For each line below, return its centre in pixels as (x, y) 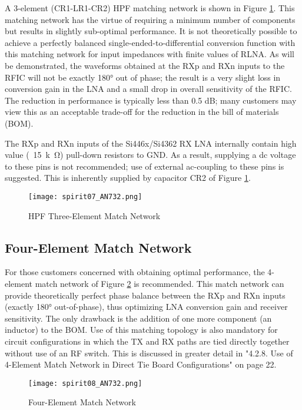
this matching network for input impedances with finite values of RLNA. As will (150, 54)
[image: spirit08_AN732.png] (85, 383)
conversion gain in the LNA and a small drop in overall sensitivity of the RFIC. (148, 89)
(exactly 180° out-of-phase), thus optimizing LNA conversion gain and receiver (146, 307)
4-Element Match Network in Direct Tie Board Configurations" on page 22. (141, 364)
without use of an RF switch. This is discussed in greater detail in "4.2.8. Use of (149, 353)
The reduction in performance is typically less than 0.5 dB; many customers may (151, 100)
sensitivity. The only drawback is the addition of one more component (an (138, 318)
